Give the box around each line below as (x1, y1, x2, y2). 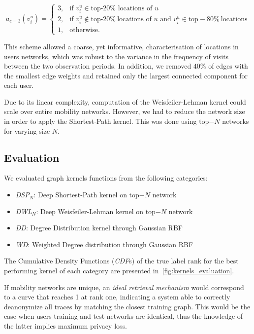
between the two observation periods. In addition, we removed (4, 61, 191, 71)
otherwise (69, 26, 98, 34)
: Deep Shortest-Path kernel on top (33, 189, 139, 200)
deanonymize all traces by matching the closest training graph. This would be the (4, 301, 251, 311)
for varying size (4, 125, 50, 136)
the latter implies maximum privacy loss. (4, 320, 127, 331)
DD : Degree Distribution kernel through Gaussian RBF (15, 223, 183, 233)
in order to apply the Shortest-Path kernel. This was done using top (4, 116, 209, 126)
